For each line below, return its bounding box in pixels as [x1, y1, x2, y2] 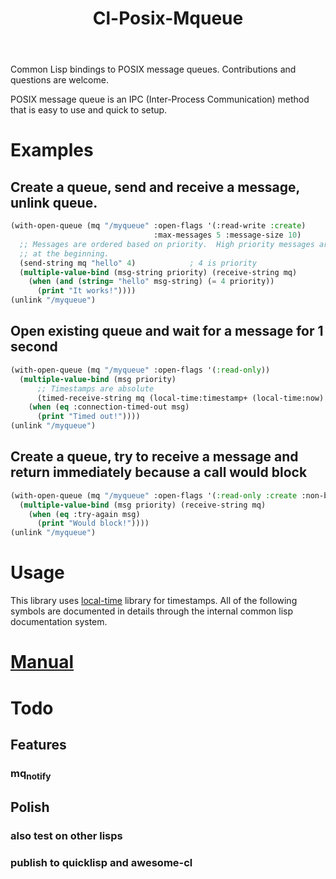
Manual [10, 651, 75, 674]
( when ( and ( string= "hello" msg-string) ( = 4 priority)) [28, 277, 275, 287]
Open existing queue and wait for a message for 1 [10, 323, 324, 340]
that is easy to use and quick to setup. [10, 104, 168, 116]
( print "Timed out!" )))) [36, 412, 141, 422]
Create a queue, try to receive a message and [10, 448, 299, 466]
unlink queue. [10, 194, 98, 211]
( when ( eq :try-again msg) [28, 509, 141, 519]
